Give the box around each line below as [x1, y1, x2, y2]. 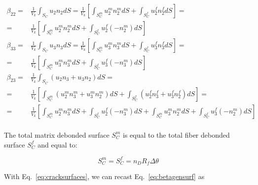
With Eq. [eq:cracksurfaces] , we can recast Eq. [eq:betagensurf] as [4, 171, 205, 182]
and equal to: [37, 139, 77, 149]
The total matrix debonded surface [4, 129, 110, 140]
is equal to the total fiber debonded [122, 129, 230, 140]
